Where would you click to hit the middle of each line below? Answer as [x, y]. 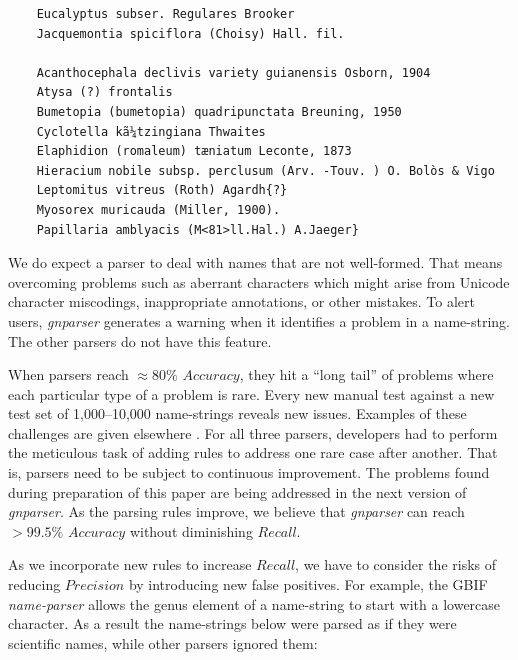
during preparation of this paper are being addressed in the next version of [237, 491]
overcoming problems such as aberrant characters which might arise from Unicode [259, 281]
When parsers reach [68, 374]
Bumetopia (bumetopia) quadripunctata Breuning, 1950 [219, 111]
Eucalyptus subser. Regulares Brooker [165, 14]
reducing [34, 584]
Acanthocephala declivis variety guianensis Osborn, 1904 [233, 72]
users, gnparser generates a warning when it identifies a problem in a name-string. [259, 320]
